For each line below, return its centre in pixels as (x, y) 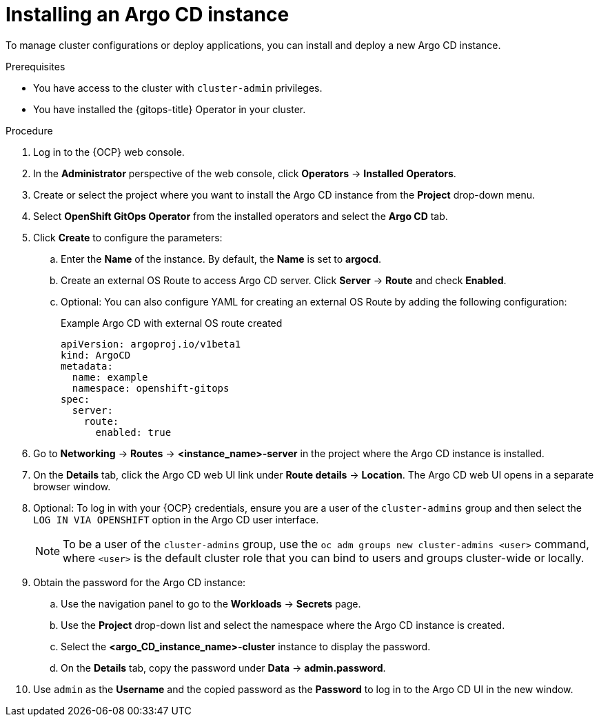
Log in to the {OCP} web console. (109, 152)
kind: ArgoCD (96, 355)
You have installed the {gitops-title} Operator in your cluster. (170, 109)
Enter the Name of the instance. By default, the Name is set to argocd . (221, 259)
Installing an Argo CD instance (148, 14)
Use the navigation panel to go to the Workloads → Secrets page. (211, 603)
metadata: (87, 366)
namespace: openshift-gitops (151, 388)
